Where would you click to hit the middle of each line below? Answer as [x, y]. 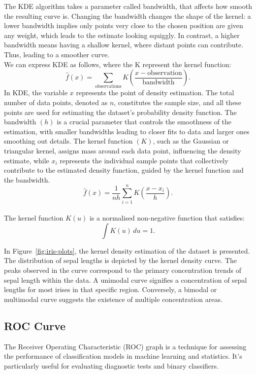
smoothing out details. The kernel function [68, 141]
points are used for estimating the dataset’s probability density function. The [120, 112]
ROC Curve [35, 325]
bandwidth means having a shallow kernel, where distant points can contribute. [124, 45]
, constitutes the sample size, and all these [177, 102]
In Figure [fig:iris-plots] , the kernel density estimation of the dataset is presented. [127, 250]
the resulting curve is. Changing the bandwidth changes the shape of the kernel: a [128, 16]
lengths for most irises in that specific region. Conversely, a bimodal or [111, 289]
